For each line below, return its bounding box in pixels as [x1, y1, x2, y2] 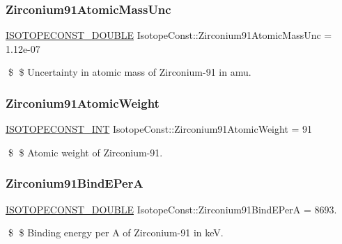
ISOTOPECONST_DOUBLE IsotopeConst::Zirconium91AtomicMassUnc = [6, 28, 332, 42]
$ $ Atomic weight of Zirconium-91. [8, 145, 163, 159]
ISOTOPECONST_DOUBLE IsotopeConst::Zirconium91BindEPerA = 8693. [6, 202, 337, 216]
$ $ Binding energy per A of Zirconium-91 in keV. [8, 225, 224, 240]
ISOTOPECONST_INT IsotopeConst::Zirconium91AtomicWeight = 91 [6, 122, 313, 136]
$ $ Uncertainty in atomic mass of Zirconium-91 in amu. [8, 65, 251, 79]
